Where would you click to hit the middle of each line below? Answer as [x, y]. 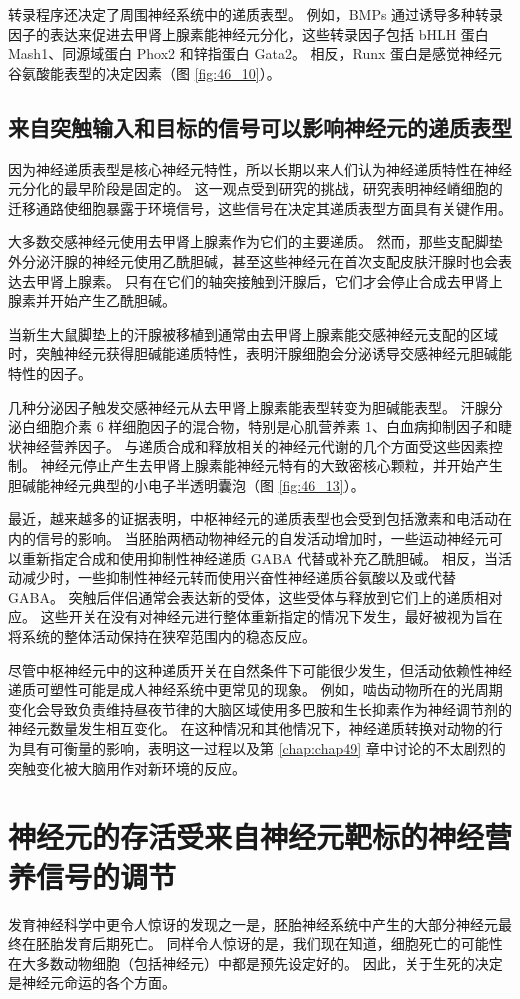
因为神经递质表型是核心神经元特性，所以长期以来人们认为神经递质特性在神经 [260, 168]
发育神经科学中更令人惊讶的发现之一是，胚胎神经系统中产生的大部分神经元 [253, 923]
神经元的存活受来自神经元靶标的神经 [246, 836]
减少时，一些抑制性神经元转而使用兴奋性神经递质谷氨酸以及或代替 [238, 577]
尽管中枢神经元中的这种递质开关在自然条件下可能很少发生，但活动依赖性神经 [260, 669]
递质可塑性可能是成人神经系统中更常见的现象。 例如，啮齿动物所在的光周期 [255, 689]
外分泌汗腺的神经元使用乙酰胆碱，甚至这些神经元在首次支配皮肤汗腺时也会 [253, 260]
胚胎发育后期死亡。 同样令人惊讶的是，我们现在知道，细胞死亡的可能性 [269, 943]
